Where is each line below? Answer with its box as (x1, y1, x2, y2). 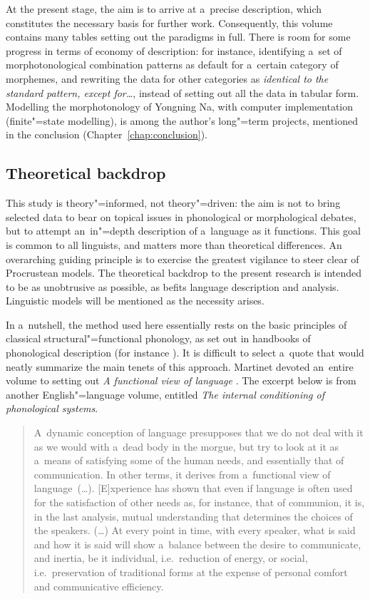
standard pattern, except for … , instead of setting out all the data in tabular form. (6, 85, 359, 100)
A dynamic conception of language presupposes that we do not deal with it (34, 425, 364, 440)
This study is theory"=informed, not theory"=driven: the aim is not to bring (6, 195, 341, 210)
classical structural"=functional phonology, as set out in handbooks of (6, 331, 311, 346)
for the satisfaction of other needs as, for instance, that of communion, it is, (34, 495, 365, 510)
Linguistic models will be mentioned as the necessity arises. (6, 293, 264, 308)
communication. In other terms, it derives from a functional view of (34, 466, 331, 481)
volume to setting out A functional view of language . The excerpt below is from (6, 373, 356, 388)
